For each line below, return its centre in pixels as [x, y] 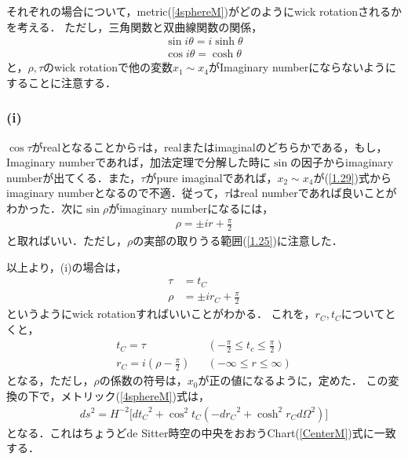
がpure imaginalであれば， [211, 177]
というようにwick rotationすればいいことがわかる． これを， [161, 314]
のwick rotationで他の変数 [108, 67]
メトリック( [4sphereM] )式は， [135, 395]
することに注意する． [61, 82]
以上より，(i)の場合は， [67, 267]
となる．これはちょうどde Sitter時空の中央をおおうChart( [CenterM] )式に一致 [201, 432]
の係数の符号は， [143, 380]
